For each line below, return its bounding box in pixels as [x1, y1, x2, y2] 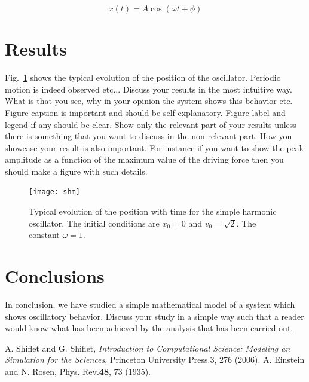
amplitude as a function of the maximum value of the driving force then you [5, 153, 284, 166]
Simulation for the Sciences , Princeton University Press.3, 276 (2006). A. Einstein [5, 353, 305, 366]
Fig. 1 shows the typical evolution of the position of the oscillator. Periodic [5, 71, 280, 84]
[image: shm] [29, 188, 80, 197]
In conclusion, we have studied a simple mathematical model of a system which [5, 298, 295, 311]
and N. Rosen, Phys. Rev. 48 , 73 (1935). [5, 365, 151, 377]
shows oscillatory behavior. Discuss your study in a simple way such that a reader [5, 310, 304, 322]
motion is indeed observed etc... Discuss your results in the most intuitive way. [5, 82, 292, 95]
